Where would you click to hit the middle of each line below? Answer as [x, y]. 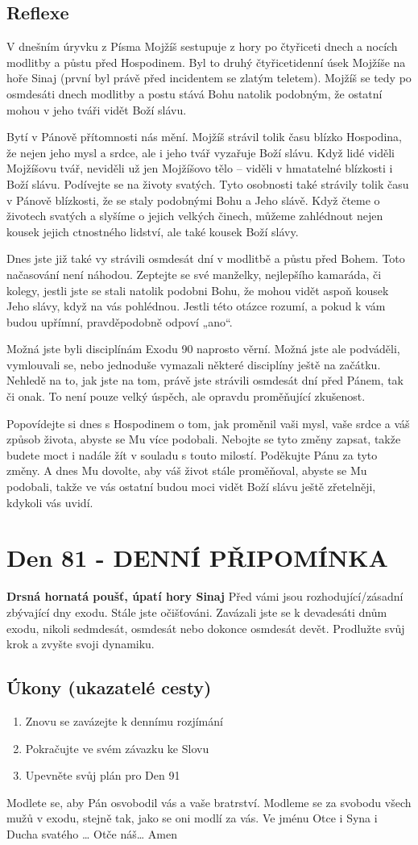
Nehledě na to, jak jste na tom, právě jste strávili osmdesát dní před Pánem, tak [205, 380]
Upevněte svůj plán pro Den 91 [103, 775]
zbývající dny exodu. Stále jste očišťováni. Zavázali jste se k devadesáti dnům [197, 612]
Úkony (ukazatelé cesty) [109, 687]
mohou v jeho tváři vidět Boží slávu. [97, 109]
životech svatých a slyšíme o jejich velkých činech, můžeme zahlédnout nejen [195, 216]
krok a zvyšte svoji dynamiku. [81, 644]
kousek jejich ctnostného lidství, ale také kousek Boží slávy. [153, 231]
